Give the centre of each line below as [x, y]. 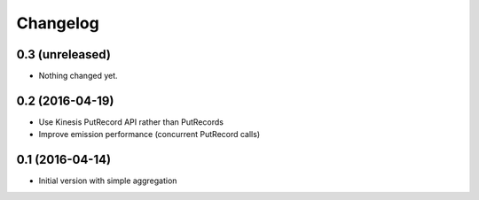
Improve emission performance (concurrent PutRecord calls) [149, 135]
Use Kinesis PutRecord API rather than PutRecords [131, 122]
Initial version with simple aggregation [108, 181]
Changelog [58, 23]
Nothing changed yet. [79, 76]
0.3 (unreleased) [63, 54]
